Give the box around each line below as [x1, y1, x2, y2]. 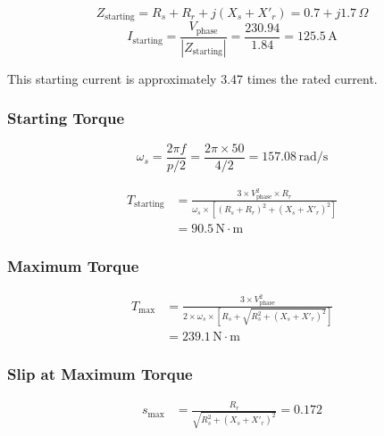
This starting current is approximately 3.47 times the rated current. [7, 69, 378, 87]
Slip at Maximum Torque [7, 363, 193, 385]
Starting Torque [7, 107, 125, 129]
